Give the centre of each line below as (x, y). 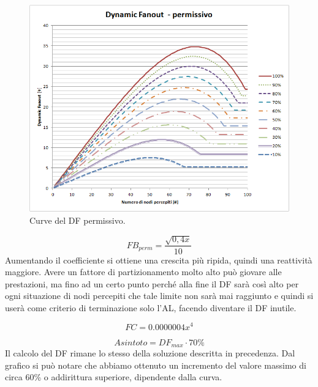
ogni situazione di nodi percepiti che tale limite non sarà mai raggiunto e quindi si (159, 296)
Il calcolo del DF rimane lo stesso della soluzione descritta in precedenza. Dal (150, 353)
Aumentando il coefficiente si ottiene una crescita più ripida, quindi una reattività (159, 260)
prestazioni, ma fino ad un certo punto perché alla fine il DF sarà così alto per (152, 283)
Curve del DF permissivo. (78, 220)
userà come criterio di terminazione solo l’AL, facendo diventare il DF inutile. (151, 307)
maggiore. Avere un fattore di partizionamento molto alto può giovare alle (143, 272)
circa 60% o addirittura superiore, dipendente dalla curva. (114, 377)
